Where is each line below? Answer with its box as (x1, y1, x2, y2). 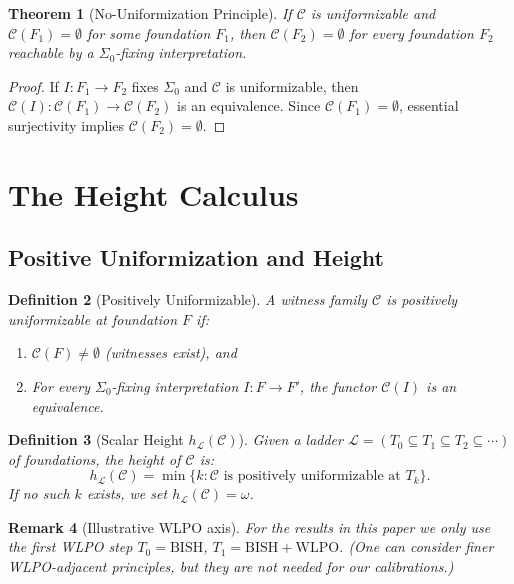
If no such (8, 483, 70, 504)
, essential (398, 95, 459, 116)
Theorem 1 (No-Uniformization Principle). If (8, 3, 292, 23)
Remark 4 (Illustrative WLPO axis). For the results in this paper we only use (8, 516, 491, 537)
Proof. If (8, 75, 59, 96)
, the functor (299, 375, 377, 396)
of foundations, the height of (8, 448, 181, 469)
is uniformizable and (310, 3, 436, 23)
